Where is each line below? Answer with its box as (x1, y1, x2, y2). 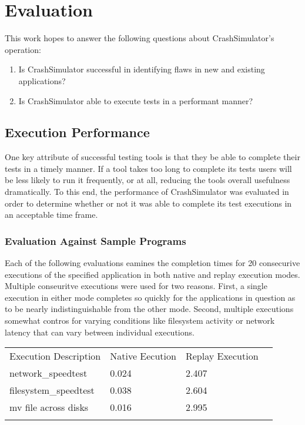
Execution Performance (5, 123, 150, 141)
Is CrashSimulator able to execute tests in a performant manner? (18, 94, 253, 107)
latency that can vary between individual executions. (5, 326, 195, 338)
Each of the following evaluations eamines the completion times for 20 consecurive (5, 257, 300, 269)
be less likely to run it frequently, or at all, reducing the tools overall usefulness (5, 174, 290, 186)
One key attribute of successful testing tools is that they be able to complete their (5, 151, 300, 163)
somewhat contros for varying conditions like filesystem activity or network (5, 314, 275, 327)
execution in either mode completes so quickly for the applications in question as (5, 291, 296, 303)
